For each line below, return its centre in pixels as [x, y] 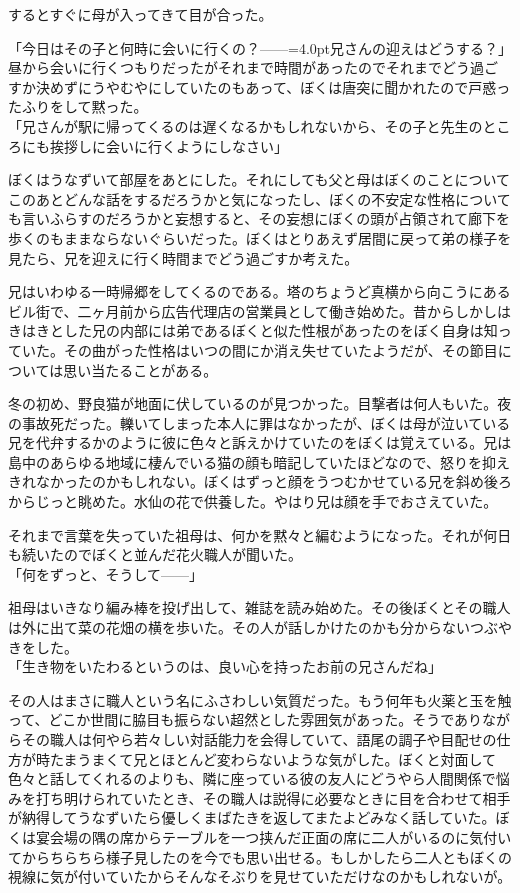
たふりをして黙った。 [78, 106]
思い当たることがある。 [140, 369]
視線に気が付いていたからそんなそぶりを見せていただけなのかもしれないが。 [260, 876]
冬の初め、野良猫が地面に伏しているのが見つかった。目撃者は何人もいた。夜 [260, 403]
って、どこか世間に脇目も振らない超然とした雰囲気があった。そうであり [245, 719]
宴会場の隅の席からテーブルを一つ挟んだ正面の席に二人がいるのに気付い [273, 836]
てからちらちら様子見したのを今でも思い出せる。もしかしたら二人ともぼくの [260, 856]
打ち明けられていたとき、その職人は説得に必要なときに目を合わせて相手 [273, 797]
